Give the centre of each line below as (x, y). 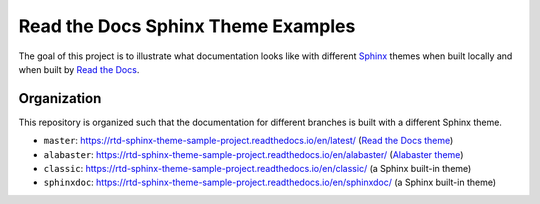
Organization (60, 98)
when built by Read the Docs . (79, 69)
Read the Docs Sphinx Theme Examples (187, 26)
